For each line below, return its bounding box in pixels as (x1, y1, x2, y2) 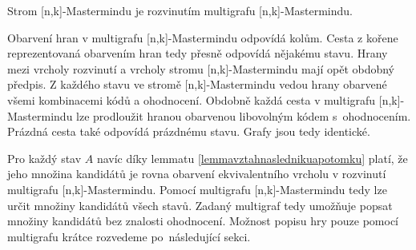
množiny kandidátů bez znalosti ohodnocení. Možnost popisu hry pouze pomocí (7, 212, 398, 229)
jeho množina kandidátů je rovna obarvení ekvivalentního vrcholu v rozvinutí (7, 165, 386, 182)
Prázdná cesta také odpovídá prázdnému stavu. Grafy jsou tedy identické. (7, 123, 370, 140)
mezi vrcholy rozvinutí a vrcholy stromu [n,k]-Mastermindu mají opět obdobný (7, 60, 395, 77)
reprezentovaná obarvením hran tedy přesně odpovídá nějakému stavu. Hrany (7, 45, 388, 62)
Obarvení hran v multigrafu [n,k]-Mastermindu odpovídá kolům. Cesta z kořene (7, 29, 398, 46)
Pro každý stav (7, 149, 82, 166)
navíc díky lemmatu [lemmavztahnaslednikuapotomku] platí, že (96, 149, 408, 166)
